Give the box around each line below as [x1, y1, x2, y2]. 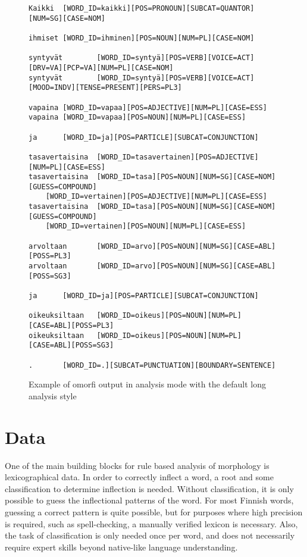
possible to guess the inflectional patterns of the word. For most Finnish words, [5, 494, 294, 506]
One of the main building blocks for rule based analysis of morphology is [5, 459, 270, 471]
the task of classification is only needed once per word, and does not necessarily [5, 529, 295, 542]
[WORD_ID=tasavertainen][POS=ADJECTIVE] [96, 152, 259, 161]
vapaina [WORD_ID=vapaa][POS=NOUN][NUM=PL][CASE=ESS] [29, 113, 246, 122]
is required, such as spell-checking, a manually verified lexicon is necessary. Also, [5, 517, 298, 530]
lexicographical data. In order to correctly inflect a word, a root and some [5, 471, 274, 483]
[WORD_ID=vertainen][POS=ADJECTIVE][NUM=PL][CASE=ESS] [45, 192, 267, 201]
